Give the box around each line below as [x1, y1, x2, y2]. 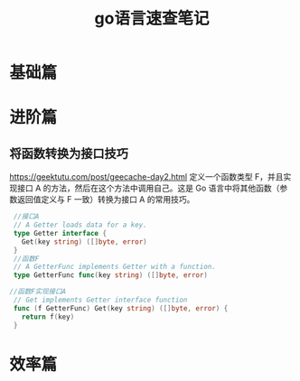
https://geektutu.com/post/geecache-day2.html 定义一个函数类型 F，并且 [9, 172, 284, 182]
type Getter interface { [13, 228, 107, 237]
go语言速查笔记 [94, 8, 210, 29]
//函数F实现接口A [9, 287, 66, 296]
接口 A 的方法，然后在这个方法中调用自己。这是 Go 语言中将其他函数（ [16, 182, 280, 194]
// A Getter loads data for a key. [13, 220, 147, 230]
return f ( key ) [21, 312, 75, 321]
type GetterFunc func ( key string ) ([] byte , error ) [13, 271, 208, 280]
